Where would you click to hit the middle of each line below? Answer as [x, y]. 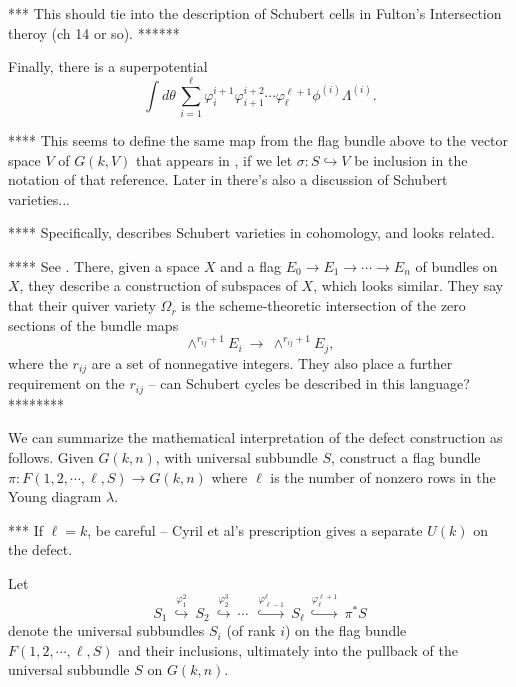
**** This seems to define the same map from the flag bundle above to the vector [258, 139]
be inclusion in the [411, 159]
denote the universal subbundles [106, 630]
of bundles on [456, 265]
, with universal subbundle [236, 456]
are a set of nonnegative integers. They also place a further [272, 362]
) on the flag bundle [345, 630]
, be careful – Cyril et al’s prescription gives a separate [255, 529]
